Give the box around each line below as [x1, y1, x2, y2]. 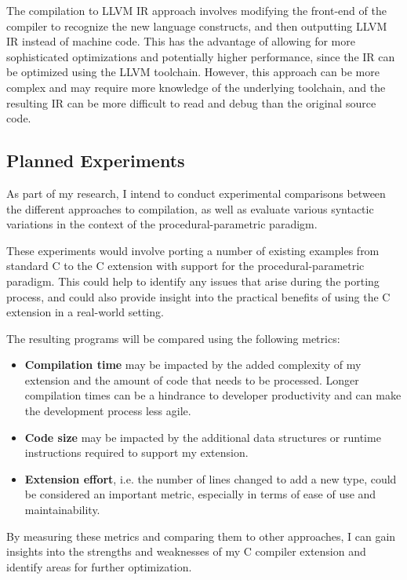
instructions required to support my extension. [24, 444, 249, 461]
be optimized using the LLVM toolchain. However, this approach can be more [6, 64, 380, 80]
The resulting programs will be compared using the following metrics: [6, 330, 340, 346]
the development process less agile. [24, 403, 191, 419]
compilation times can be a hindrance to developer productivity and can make [24, 387, 402, 403]
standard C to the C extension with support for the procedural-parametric [6, 257, 365, 274]
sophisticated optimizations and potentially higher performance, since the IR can [6, 48, 395, 64]
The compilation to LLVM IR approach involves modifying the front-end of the [6, 2, 387, 18]
